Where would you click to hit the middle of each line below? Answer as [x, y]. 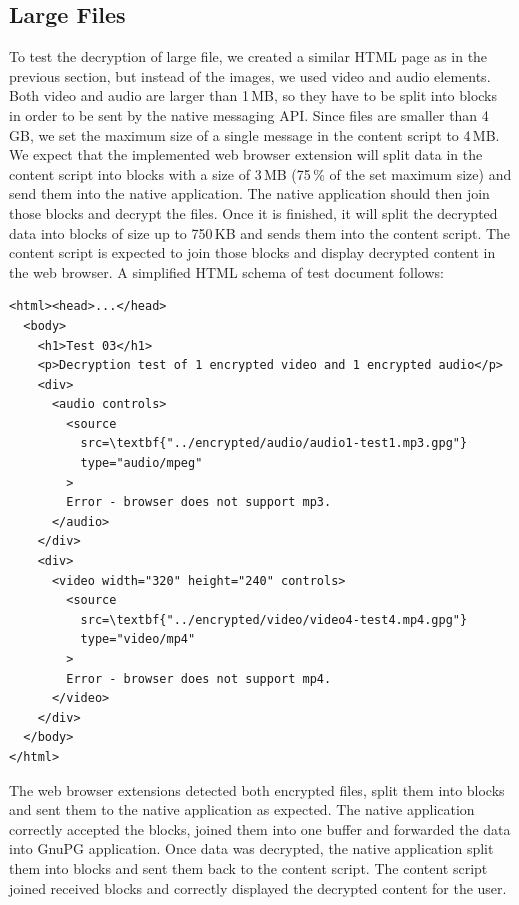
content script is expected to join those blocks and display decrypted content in [252, 252]
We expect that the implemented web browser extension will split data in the [246, 154]
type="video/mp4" [138, 639]
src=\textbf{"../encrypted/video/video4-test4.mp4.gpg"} [274, 619]
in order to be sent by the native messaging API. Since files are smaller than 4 [249, 114]
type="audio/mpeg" [141, 463]
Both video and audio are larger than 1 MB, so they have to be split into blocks [253, 95]
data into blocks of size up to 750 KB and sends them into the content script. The [260, 232]
